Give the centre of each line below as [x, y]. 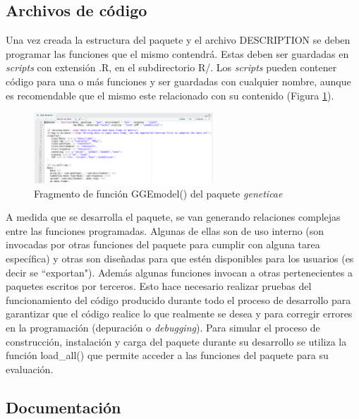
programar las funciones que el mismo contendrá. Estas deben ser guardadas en [177, 53]
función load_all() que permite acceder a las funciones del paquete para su [167, 355]
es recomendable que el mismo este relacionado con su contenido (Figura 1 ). [170, 95]
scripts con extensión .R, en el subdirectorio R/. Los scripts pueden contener [171, 67]
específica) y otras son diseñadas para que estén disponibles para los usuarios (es [180, 258]
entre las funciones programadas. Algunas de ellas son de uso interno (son [165, 230]
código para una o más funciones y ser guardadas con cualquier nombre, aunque [178, 81]
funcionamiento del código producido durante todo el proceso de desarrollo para [178, 299]
